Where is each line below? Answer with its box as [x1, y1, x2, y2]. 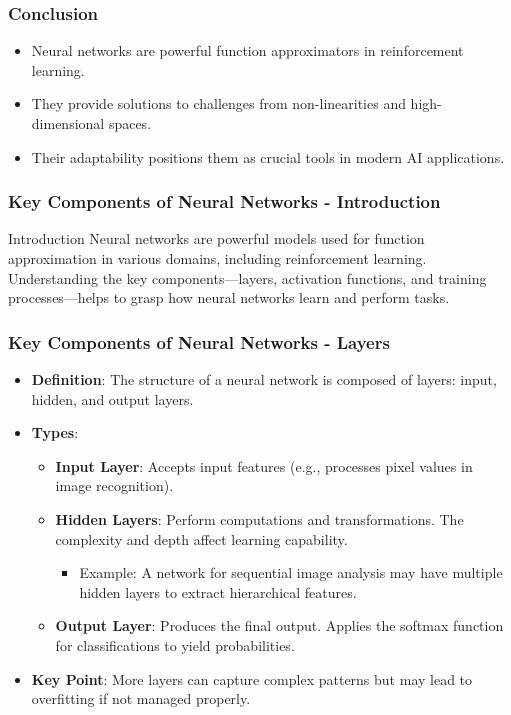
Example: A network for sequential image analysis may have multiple [79, 562, 503, 583]
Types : [31, 422, 79, 443]
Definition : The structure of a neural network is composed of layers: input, [31, 369, 497, 389]
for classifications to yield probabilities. [55, 634, 295, 655]
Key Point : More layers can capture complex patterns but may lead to [31, 668, 473, 689]
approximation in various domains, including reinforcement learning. [8, 248, 427, 268]
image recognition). [55, 475, 174, 496]
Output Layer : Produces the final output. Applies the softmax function [55, 615, 504, 636]
